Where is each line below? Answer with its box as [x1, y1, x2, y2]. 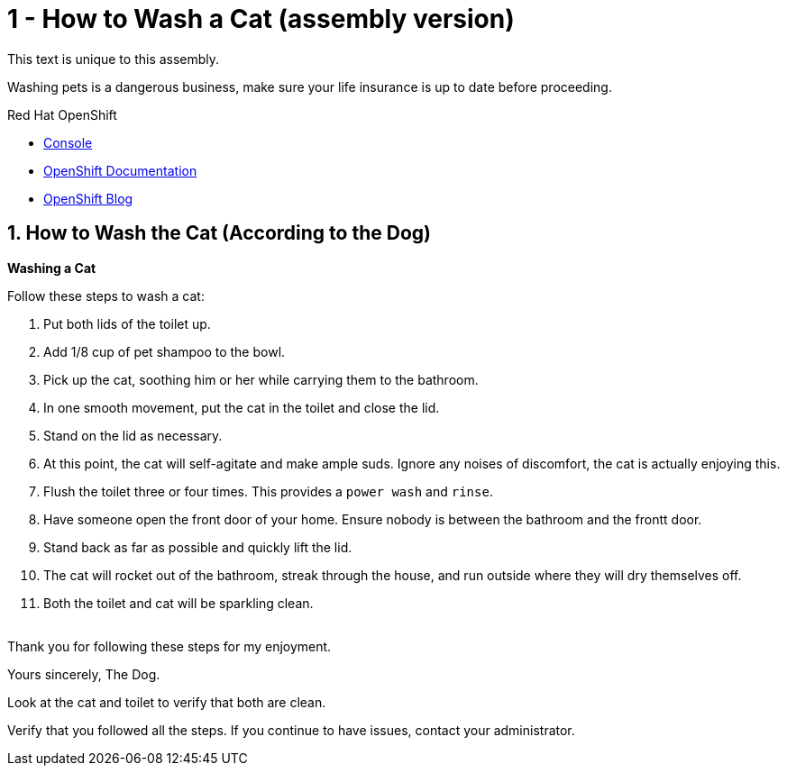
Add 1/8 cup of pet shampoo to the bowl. [43, 343, 286, 359]
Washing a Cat [7, 259, 96, 276]
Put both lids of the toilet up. [43, 315, 211, 332]
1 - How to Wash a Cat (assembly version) [7, 4, 515, 34]
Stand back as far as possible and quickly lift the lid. [43, 539, 352, 555]
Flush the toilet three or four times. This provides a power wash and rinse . [43, 483, 493, 499]
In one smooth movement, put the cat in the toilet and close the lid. [43, 399, 440, 415]
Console [43, 134, 93, 150]
